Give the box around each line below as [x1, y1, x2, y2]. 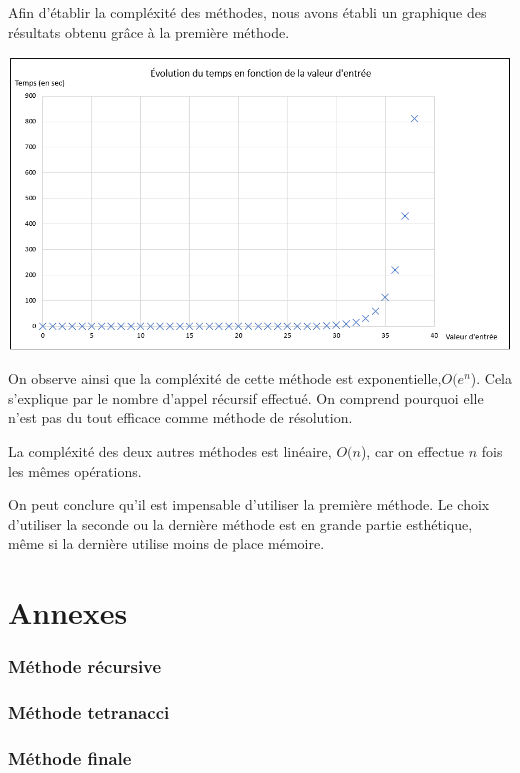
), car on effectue [360, 441, 464, 462]
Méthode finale [8, 746, 132, 771]
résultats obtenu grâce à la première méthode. [8, 21, 290, 42]
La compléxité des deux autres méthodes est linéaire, [8, 441, 332, 462]
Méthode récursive [8, 654, 162, 679]
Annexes [8, 592, 128, 633]
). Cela [470, 368, 513, 389]
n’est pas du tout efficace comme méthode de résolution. [8, 407, 353, 428]
